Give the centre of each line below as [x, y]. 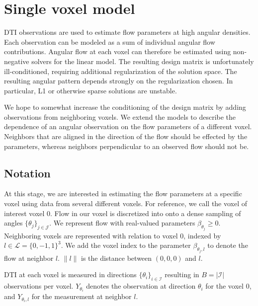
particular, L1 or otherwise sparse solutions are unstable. [90, 90]
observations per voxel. [39, 286]
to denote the [228, 245]
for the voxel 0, [228, 286]
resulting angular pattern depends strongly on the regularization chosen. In [119, 81]
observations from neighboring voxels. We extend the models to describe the [120, 116]
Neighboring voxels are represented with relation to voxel [91, 235]
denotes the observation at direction [141, 286]
